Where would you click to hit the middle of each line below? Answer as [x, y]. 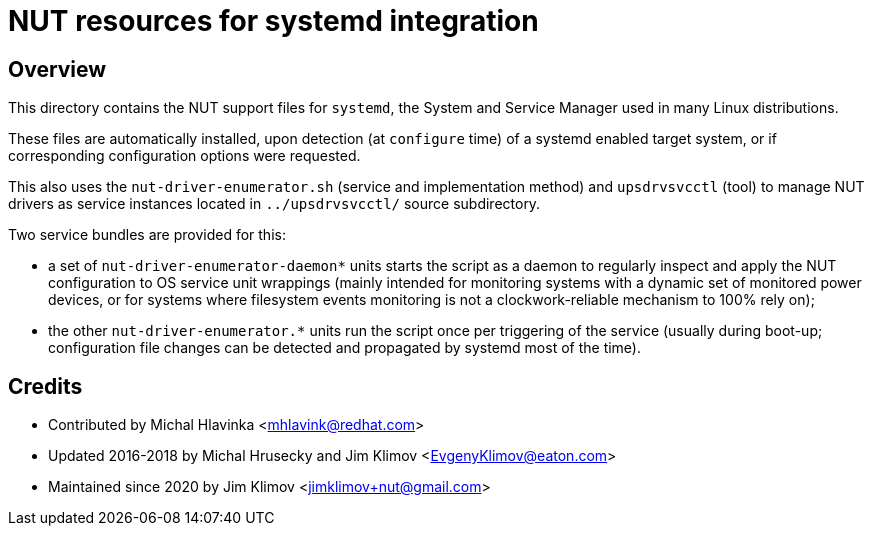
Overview [57, 69]
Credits [45, 386]
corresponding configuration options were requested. [184, 156]
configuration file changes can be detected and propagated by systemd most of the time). [345, 348]
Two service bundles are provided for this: [147, 235]
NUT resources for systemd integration [273, 21]
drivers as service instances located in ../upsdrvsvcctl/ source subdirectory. [274, 204]
